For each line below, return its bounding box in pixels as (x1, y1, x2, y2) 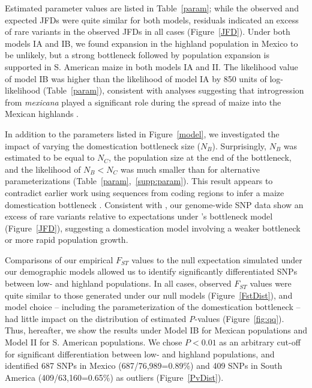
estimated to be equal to (5, 151, 95, 164)
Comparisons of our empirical (5, 253, 113, 266)
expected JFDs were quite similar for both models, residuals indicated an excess (5, 13, 299, 26)
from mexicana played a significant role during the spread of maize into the (5, 95, 281, 108)
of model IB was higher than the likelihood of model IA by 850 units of (5, 72, 267, 85)
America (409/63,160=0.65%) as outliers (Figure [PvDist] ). (5, 371, 224, 383)
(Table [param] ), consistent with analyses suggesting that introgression (43, 84, 304, 97)
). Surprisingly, (212, 139, 266, 152)
